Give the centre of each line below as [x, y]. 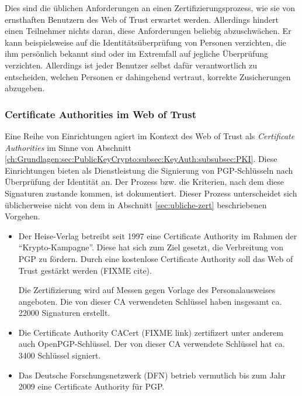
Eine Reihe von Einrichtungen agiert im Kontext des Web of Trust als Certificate [150, 135]
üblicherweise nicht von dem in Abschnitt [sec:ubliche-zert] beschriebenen [136, 204]
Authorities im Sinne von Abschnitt [68, 147]
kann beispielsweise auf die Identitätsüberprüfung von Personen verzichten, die [145, 42]
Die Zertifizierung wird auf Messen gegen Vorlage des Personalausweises [147, 290]
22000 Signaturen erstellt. [64, 313]
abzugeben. [25, 88]
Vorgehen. [22, 216]
